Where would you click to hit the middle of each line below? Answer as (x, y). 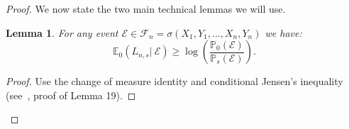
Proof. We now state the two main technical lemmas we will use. (146, 9)
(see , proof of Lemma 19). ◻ (71, 95)
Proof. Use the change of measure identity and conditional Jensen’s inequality (174, 81)
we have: (283, 32)
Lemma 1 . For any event (62, 32)
